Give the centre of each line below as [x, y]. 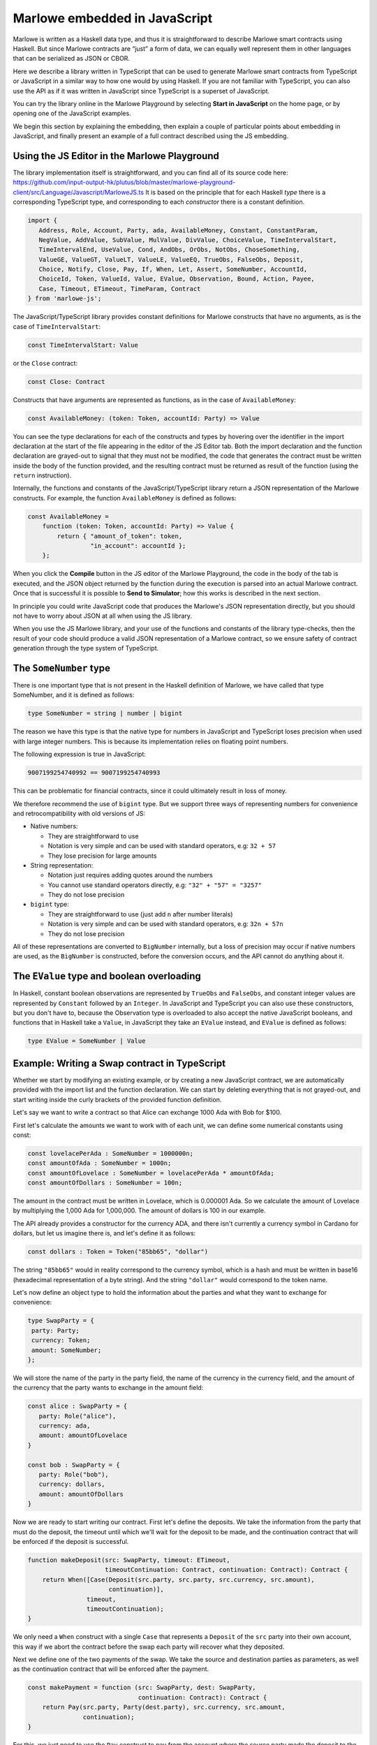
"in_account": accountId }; [138, 546]
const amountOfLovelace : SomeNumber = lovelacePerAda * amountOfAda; [151, 1173]
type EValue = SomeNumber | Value [87, 1041]
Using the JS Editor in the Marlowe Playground [116, 156]
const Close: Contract [66, 381]
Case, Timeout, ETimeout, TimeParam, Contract [120, 289]
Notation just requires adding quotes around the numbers [130, 875]
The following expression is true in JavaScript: [80, 755]
